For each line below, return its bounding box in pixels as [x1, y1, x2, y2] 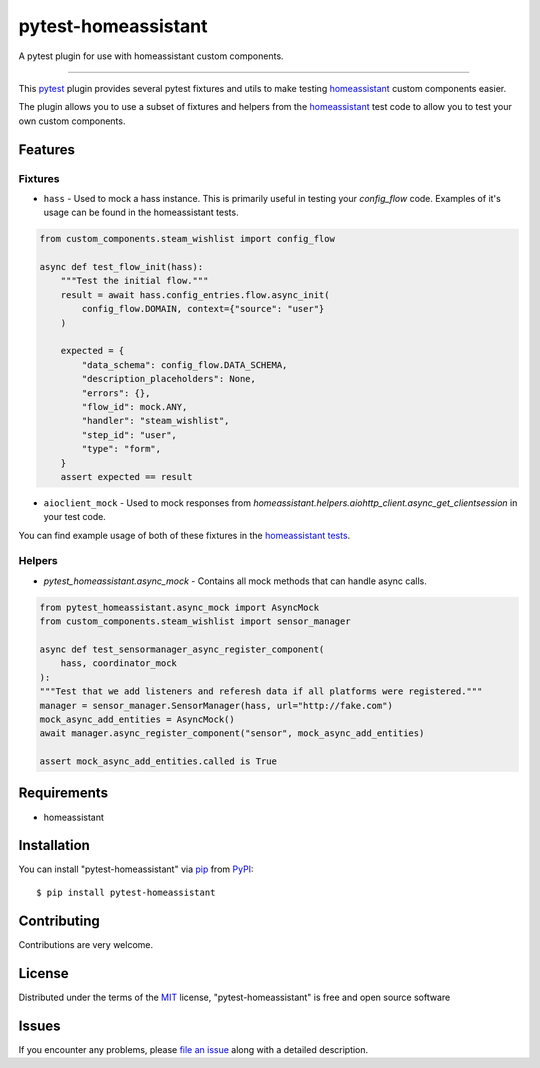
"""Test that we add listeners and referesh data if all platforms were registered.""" [39, 686, 483, 697]
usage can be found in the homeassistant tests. [43, 206, 239, 219]
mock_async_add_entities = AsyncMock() [39, 713, 235, 725]
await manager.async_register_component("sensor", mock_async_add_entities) [39, 728, 425, 739]
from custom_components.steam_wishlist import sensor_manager [39, 616, 351, 627]
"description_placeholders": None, [81, 373, 257, 385]
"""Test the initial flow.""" [60, 275, 209, 287]
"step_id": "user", [81, 429, 177, 440]
